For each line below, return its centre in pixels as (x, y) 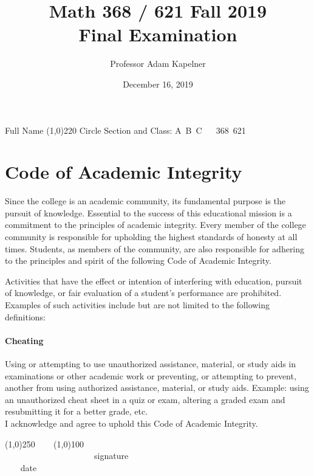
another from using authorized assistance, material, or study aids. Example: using (157, 388)
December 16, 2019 (158, 84)
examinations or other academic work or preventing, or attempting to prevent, (151, 375)
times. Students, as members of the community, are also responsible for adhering (155, 248)
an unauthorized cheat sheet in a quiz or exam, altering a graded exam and (145, 399)
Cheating (24, 340)
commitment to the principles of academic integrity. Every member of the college (155, 225)
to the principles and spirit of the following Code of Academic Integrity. (138, 260)
